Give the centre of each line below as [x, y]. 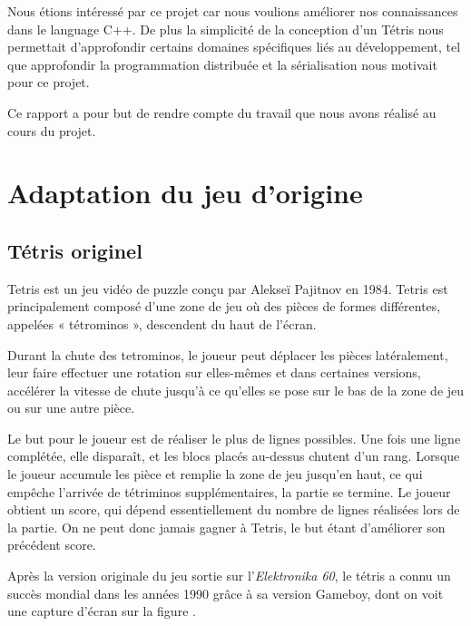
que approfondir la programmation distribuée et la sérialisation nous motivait [222, 64]
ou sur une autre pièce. [71, 408]
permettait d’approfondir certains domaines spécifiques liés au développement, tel [234, 47]
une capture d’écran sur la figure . [102, 611]
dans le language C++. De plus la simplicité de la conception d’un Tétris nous [226, 29]
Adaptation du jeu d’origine [185, 193]
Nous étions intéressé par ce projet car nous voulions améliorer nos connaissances [233, 11]
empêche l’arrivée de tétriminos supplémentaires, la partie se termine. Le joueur [229, 491]
